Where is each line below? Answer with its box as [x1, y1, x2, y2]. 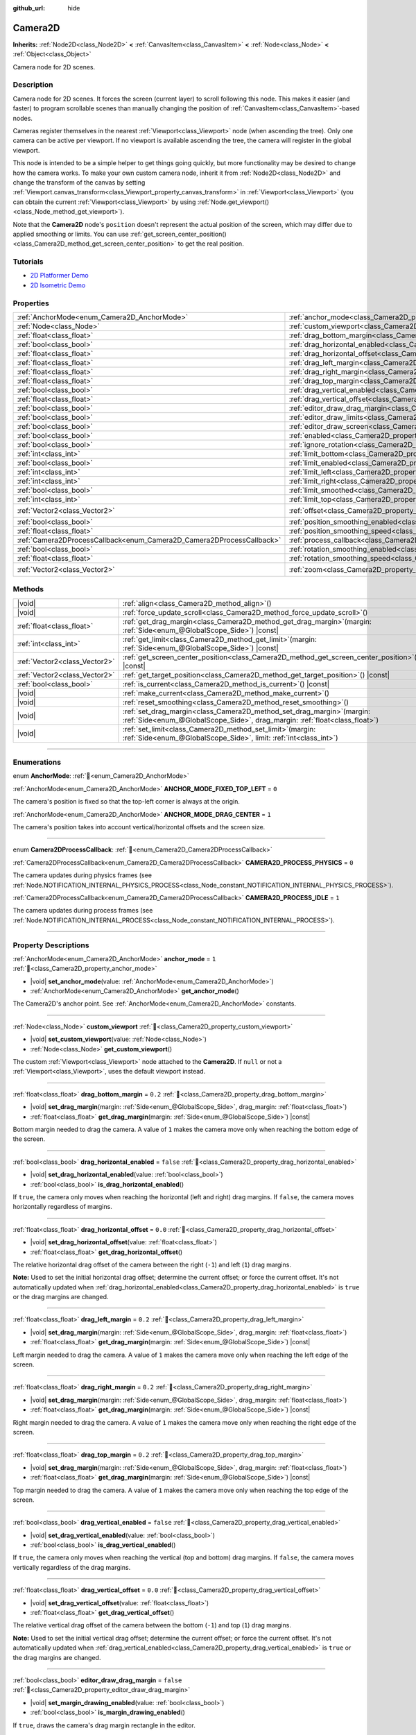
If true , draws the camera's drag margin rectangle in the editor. [12, 1721, 196, 1729]
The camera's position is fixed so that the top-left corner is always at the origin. [12, 797, 241, 806]
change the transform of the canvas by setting [12, 178, 146, 187]
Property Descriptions [12, 940, 89, 950]
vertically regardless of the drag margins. [12, 1563, 131, 1571]
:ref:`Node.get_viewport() [197, 198, 270, 206]
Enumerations [12, 757, 62, 767]
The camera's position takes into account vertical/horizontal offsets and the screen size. [12, 823, 266, 831]
